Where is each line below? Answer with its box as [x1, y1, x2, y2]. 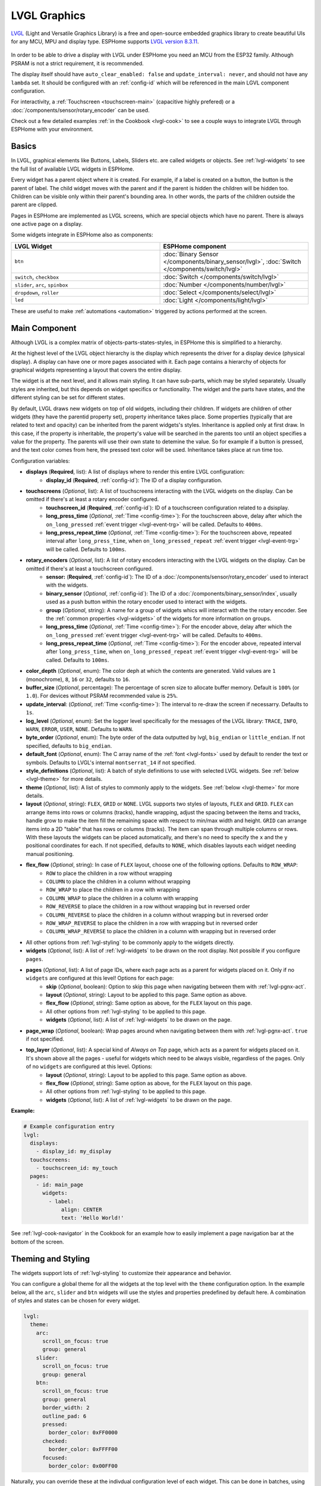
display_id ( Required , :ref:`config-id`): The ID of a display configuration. [46, 476, 223, 484]
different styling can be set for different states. [11, 394, 125, 401]
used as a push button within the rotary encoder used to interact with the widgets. [46, 598, 247, 606]
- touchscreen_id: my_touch [36, 1165, 118, 1172]
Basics [11, 141, 37, 152]
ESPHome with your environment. [11, 125, 94, 133]
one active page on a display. [11, 221, 83, 228]
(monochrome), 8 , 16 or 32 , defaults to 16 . [26, 675, 131, 683]
